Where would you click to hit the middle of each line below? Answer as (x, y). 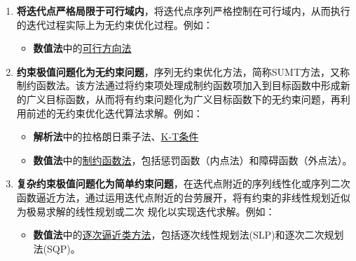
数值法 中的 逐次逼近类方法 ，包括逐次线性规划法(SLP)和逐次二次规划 (189, 235)
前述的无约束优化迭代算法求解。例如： (115, 113)
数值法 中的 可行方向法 (82, 48)
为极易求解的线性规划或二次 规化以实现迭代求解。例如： (146, 211)
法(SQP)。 (57, 248)
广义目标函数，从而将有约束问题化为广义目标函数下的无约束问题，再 (183, 99)
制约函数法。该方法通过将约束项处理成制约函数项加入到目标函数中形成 (178, 85)
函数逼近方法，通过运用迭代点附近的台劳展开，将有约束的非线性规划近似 (183, 197)
